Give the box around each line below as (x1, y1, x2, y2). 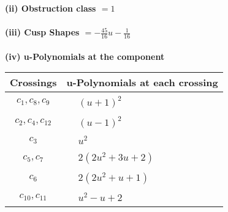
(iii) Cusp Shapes (5, 26, 80, 38)
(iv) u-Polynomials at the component (5, 49, 165, 62)
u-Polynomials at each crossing (66, 75, 218, 90)
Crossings (10, 75, 57, 90)
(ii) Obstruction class (5, 2, 96, 14)
